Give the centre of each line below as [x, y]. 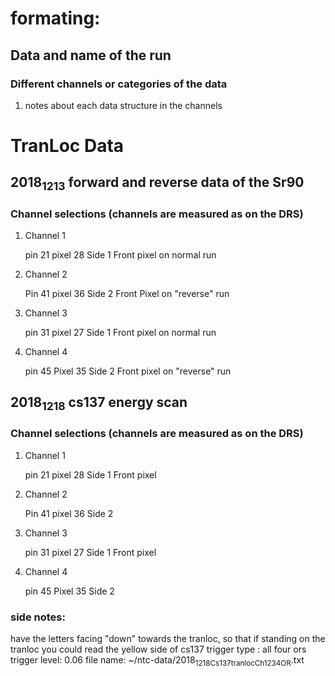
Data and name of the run [91, 55]
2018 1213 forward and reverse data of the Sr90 [157, 184]
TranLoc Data [67, 146]
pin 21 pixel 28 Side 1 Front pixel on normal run [120, 254]
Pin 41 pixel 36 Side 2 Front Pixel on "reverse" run [127, 293]
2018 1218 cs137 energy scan [99, 404]
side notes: [38, 617]
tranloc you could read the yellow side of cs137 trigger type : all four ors [158, 649]
